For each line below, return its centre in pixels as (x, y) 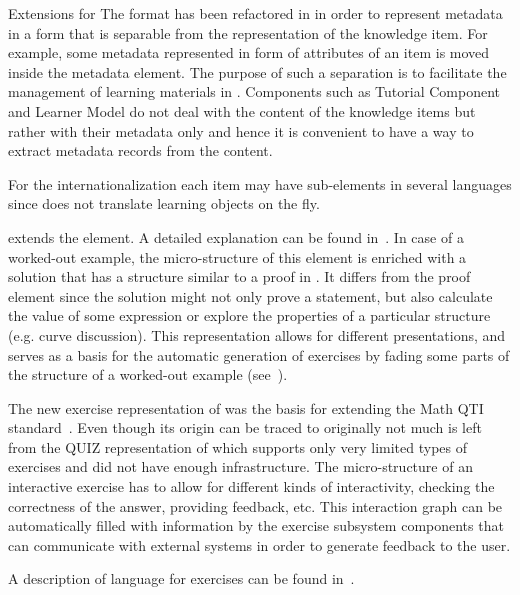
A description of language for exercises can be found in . (181, 578)
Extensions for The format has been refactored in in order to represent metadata (255, 13)
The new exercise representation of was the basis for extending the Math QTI (246, 407)
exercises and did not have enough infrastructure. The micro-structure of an (240, 466)
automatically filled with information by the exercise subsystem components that (256, 525)
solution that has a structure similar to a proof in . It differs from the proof (239, 276)
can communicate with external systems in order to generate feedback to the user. (259, 544)
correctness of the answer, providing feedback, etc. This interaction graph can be (255, 505)
